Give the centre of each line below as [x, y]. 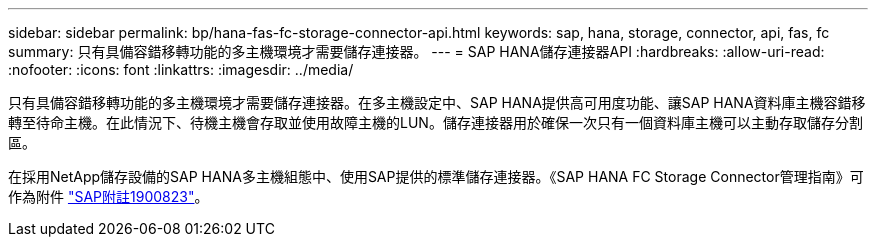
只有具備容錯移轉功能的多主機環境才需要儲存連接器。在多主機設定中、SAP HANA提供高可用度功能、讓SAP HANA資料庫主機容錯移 [437, 102]
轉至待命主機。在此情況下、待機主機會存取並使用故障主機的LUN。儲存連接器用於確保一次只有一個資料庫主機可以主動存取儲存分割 [435, 122]
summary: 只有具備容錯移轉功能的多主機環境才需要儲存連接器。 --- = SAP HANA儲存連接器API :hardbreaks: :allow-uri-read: [416, 51]
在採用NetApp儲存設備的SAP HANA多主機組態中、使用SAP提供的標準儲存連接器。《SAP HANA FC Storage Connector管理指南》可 [436, 176]
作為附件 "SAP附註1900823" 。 [108, 196]
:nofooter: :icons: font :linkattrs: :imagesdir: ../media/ [181, 69]
